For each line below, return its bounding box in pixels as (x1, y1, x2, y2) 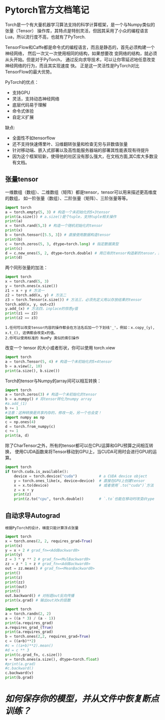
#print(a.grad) (5, 661, 36, 667)
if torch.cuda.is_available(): (5, 469, 69, 474)
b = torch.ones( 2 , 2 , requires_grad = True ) (5, 634, 91, 639)
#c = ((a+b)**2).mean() (5, 643, 54, 648)
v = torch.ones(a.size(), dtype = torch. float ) (5, 657, 99, 662)
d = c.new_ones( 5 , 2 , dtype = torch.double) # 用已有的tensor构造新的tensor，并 (5, 250, 162, 255)
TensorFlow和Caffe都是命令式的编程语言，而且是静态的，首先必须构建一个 (5, 44, 155, 50)
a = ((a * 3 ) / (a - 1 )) (5, 616, 56, 621)
